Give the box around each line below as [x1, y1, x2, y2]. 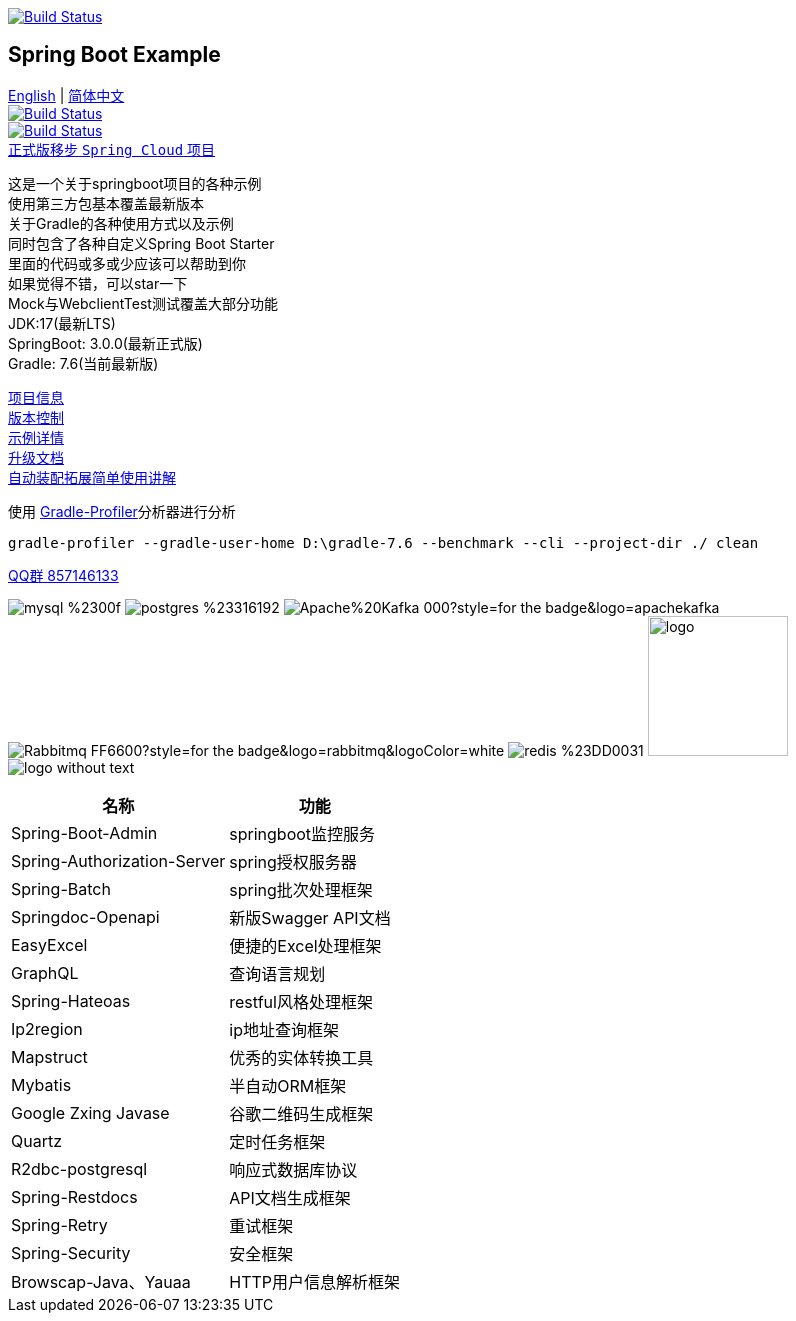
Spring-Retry [11, 1214, 108, 1235]
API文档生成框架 [229, 1187, 351, 1208]
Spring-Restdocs [11, 1186, 138, 1207]
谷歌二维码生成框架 [229, 1103, 374, 1124]
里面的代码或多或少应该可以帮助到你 [8, 254, 246, 272]
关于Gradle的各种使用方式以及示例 [8, 214, 234, 232]
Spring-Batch [11, 878, 111, 899]
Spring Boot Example [8, 42, 221, 68]
